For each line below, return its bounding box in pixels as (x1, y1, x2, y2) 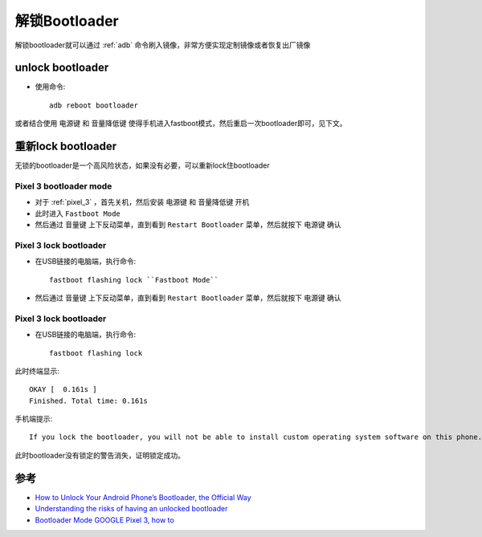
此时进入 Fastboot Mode (35, 209, 120, 218)
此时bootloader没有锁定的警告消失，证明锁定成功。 (14, 450, 185, 460)
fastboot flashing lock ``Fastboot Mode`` (49, 275, 219, 284)
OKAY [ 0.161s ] (29, 385, 97, 394)
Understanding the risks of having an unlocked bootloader (35, 504, 228, 514)
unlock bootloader (14, 61, 109, 75)
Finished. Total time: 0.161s (29, 396, 149, 405)
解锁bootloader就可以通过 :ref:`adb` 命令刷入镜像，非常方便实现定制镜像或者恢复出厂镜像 (14, 40, 311, 50)
